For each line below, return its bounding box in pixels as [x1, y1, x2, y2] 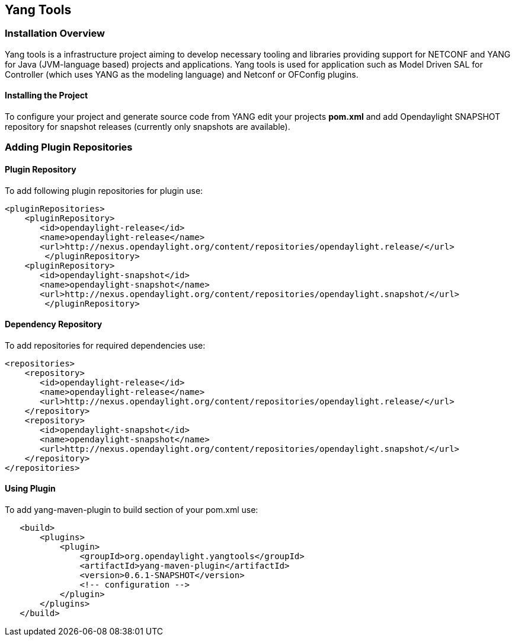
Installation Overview [5, 27, 105, 40]
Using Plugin [5, 483, 56, 494]
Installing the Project [5, 90, 88, 101]
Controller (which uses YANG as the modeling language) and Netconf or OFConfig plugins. [5, 69, 359, 79]
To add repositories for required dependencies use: [5, 340, 206, 350]
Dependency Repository [5, 319, 103, 330]
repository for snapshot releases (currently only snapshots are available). [5, 122, 290, 132]
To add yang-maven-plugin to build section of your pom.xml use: [5, 505, 258, 515]
